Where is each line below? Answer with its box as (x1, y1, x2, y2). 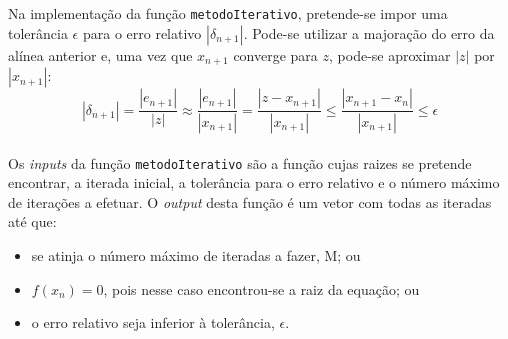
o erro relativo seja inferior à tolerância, (31, 312, 275, 333)
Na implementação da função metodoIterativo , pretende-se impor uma (8, 3, 448, 23)
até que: (8, 211, 57, 232)
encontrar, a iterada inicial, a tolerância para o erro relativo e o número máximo (8, 172, 500, 193)
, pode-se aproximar (329, 44, 451, 65)
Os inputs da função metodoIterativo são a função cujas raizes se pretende (8, 152, 472, 173)
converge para (233, 44, 318, 65)
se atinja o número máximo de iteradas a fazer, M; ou (31, 245, 361, 266)
